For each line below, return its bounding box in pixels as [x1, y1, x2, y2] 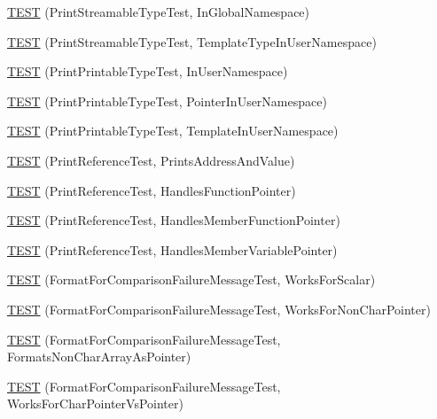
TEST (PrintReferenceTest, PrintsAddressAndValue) [7, 151, 295, 169]
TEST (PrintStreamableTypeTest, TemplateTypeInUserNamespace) [7, 32, 377, 50]
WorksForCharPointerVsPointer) [7, 394, 183, 413]
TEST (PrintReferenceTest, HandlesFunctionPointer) [7, 181, 296, 199]
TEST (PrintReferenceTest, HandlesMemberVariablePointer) [7, 240, 338, 259]
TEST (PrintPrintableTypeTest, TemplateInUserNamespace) [7, 121, 339, 140]
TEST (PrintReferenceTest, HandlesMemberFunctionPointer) [7, 211, 340, 229]
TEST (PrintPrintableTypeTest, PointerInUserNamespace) [7, 91, 327, 110]
